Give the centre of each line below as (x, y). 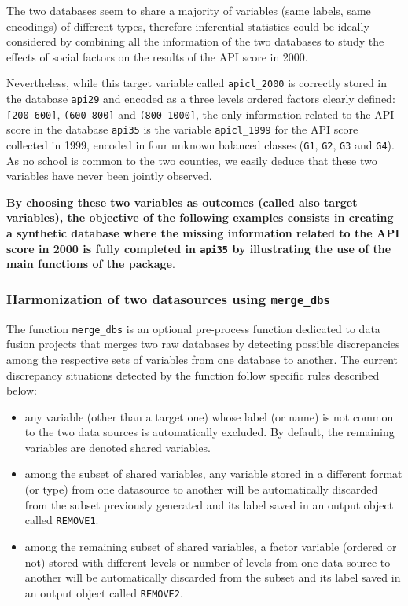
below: (22, 390)
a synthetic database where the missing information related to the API (203, 233)
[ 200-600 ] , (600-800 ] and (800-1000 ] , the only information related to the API (200, 114)
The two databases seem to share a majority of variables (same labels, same (189, 10)
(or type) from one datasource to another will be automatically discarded (201, 489)
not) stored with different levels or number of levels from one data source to (208, 562)
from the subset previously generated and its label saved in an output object (209, 504)
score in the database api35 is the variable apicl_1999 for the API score (182, 129)
